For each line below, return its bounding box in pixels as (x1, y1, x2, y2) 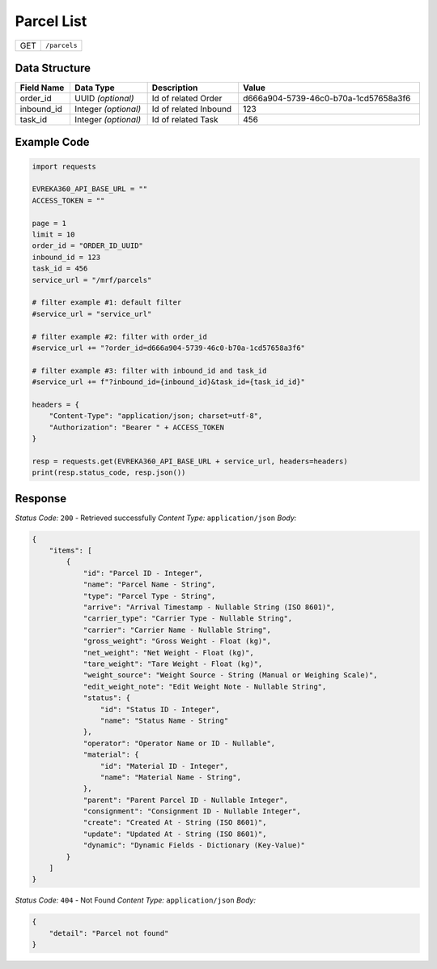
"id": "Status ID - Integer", (100, 705, 220, 714)
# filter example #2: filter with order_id (32, 332, 208, 341)
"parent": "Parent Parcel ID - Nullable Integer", (83, 795, 289, 805)
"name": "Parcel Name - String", (83, 580, 216, 589)
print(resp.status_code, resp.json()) (32, 468, 186, 477)
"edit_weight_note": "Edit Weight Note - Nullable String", (83, 681, 327, 691)
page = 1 (32, 219, 67, 228)
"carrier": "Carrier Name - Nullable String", (83, 625, 271, 634)
